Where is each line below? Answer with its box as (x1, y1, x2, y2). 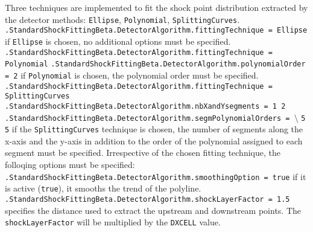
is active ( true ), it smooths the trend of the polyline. (5, 182, 201, 195)
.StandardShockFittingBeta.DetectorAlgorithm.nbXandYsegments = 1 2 (5, 101, 286, 111)
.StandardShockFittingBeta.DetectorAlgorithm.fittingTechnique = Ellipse (5, 26, 308, 35)
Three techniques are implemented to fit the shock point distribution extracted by (5, 1, 308, 13)
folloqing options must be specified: (5, 158, 135, 170)
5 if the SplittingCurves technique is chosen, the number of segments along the (5, 123, 303, 135)
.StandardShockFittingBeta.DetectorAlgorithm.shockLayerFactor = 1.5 (5, 195, 290, 204)
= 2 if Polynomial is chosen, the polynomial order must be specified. (5, 68, 259, 81)
